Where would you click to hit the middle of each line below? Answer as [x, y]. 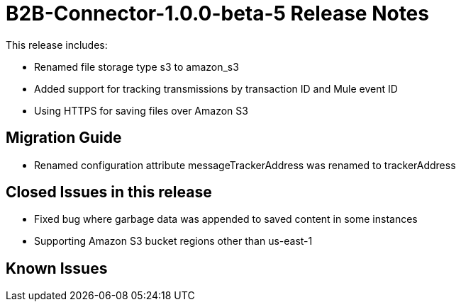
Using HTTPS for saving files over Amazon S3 [141, 110]
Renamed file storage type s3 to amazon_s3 [137, 66]
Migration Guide [64, 138]
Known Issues [57, 268]
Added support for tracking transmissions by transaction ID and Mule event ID [216, 88]
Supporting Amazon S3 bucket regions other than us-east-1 [173, 241]
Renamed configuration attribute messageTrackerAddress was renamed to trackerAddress [245, 165]
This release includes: [57, 45]
